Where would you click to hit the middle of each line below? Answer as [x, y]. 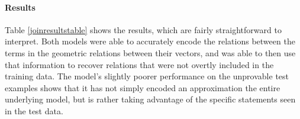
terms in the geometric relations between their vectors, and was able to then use [150, 52]
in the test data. [34, 110]
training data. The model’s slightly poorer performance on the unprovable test [147, 76]
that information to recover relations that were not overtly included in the [139, 64]
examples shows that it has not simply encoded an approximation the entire [143, 87]
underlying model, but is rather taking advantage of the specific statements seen [150, 99]
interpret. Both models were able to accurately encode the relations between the [150, 41]
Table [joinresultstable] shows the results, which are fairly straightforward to [143, 29]
